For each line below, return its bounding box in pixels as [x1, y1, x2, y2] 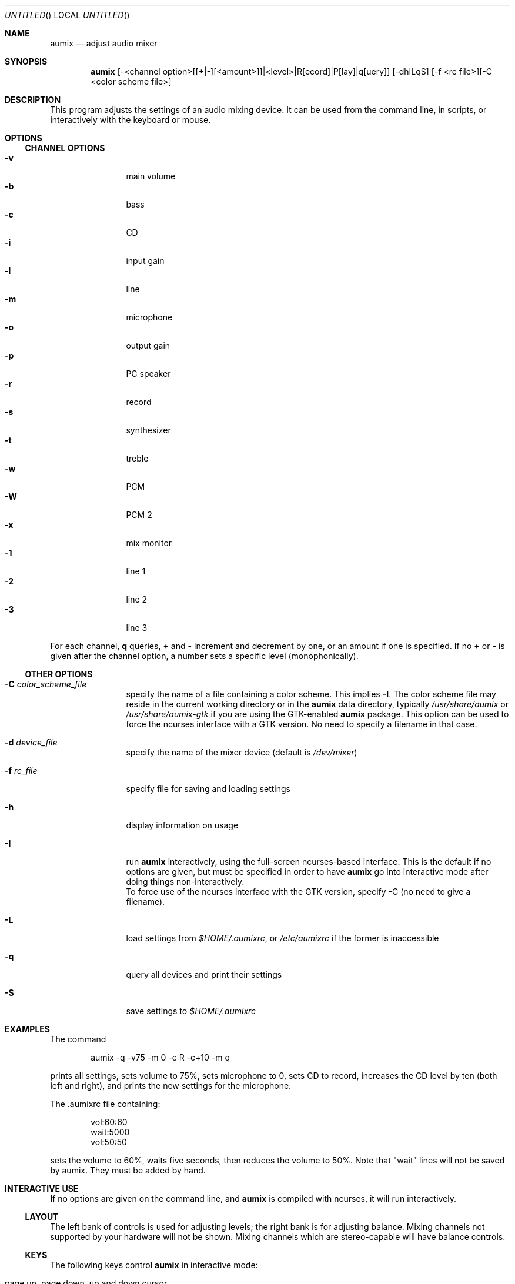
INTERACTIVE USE [5, 1183, 79, 1193]
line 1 [126, 566, 146, 576]
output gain [126, 340, 170, 350]
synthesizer [126, 425, 171, 435]
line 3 [126, 623, 148, 633]
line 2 [126, 594, 148, 604]
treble [126, 453, 149, 463]
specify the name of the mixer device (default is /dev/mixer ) [126, 747, 357, 757]
